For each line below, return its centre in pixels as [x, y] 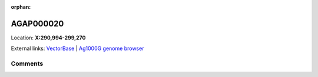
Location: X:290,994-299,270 [48, 38]
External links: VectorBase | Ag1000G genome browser [77, 48]
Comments [27, 63]
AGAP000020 [37, 24]
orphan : [21, 7]
